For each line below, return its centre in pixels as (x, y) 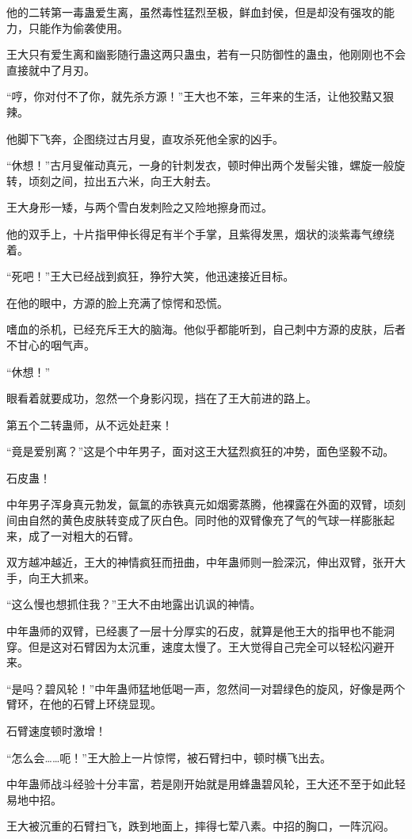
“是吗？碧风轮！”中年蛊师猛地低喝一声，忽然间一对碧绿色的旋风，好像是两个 (206, 688)
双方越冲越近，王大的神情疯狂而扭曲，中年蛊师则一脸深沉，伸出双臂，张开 (200, 562)
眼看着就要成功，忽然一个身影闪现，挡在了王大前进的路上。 (162, 398)
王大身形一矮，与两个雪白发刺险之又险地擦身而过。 (139, 207)
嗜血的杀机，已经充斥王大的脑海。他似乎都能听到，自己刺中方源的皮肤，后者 (206, 329)
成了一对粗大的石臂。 (84, 535)
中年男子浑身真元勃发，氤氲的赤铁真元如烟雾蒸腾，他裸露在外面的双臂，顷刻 (206, 504)
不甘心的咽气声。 (51, 344)
